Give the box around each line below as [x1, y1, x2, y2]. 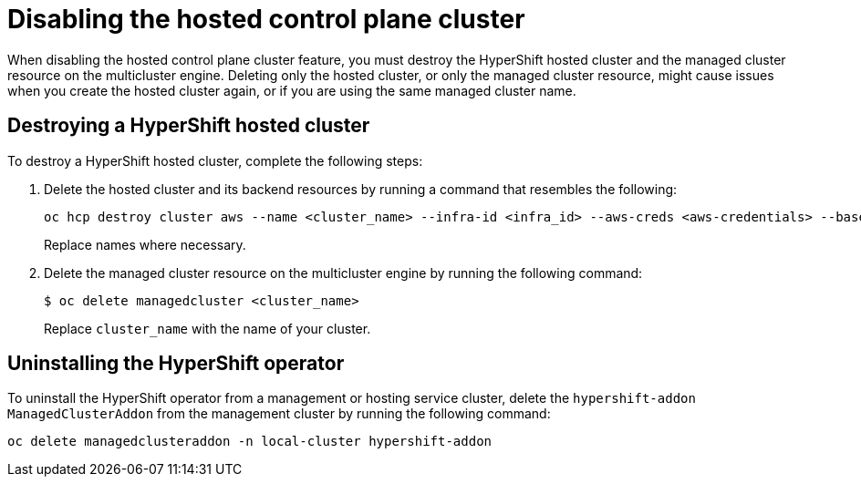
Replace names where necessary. [44, 236, 246, 252]
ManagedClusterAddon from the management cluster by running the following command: [7, 406, 551, 422]
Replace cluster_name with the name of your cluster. [44, 320, 371, 336]
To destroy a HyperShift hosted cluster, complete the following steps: [7, 152, 423, 169]
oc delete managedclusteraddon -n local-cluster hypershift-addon [7, 434, 493, 449]
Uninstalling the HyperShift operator [7, 352, 345, 376]
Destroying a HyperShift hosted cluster [7, 114, 370, 138]
